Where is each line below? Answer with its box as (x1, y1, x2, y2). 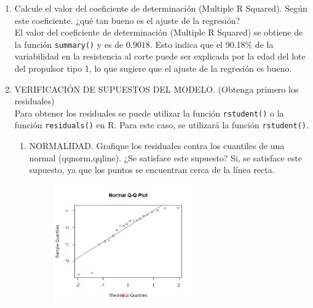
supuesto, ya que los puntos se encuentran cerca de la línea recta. (29, 163, 275, 176)
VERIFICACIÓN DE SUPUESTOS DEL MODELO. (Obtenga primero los (14, 82, 299, 95)
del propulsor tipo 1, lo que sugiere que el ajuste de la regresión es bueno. (14, 62, 292, 75)
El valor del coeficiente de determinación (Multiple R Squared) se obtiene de (14, 26, 303, 39)
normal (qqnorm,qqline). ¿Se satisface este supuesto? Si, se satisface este (29, 151, 302, 164)
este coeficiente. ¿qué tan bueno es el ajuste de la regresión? (14, 13, 240, 26)
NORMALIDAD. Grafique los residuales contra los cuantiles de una (29, 139, 285, 152)
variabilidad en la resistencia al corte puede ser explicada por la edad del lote (14, 50, 306, 63)
